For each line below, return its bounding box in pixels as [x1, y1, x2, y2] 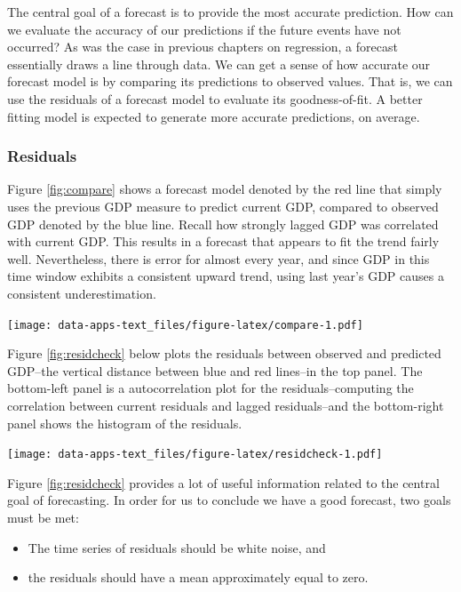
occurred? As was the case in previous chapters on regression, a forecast [7, 37, 398, 56]
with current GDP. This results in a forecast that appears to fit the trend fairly [7, 232, 440, 251]
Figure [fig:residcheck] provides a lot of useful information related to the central [7, 473, 440, 492]
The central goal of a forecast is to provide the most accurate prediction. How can [7, 3, 454, 20]
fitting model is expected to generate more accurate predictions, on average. [7, 107, 420, 125]
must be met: [7, 508, 79, 526]
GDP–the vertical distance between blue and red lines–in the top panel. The [7, 361, 423, 380]
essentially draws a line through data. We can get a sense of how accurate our [7, 54, 431, 73]
